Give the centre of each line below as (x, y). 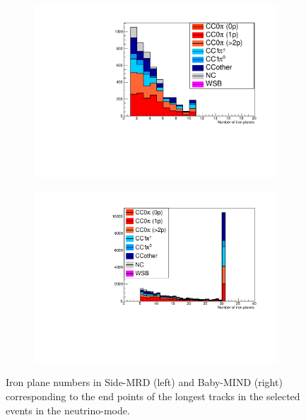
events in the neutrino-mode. (68, 410)
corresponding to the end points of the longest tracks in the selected (153, 396)
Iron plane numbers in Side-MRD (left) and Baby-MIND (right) (144, 382)
